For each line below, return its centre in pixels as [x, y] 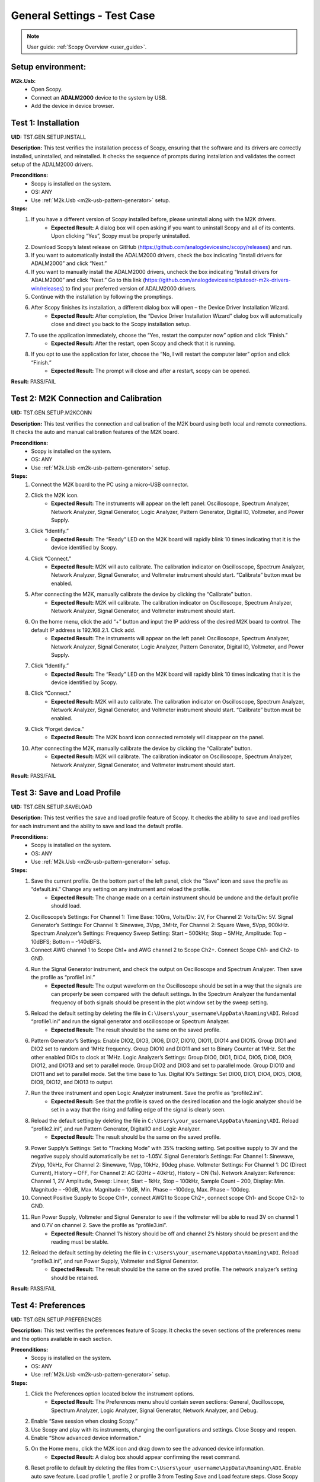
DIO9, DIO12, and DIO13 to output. [72, 1082]
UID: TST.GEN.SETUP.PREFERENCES [56, 1320]
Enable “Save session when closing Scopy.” [84, 1421]
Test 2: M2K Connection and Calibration [87, 399]
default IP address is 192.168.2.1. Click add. [83, 630]
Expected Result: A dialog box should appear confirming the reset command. [146, 1457]
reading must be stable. [80, 1242]
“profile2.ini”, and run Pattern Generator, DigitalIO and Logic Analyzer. [116, 1129]
